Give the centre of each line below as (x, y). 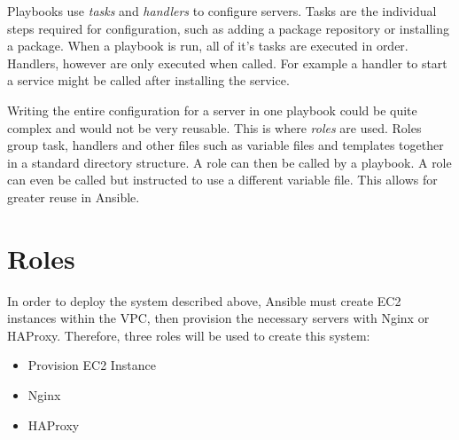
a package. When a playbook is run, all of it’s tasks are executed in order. (208, 46)
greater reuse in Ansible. (74, 196)
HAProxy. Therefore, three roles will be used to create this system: (189, 335)
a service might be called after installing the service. (148, 80)
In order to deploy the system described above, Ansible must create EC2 (204, 300)
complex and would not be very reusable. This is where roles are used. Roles (214, 127)
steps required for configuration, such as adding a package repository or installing (228, 28)
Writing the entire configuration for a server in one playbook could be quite (212, 110)
